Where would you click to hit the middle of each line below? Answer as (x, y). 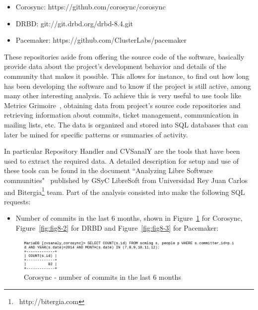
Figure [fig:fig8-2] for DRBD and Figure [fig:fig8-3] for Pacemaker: (117, 227)
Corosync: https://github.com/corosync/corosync (91, 6)
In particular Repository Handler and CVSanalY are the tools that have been (122, 151)
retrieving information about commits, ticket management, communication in (122, 115)
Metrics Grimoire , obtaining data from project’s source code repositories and (122, 105)
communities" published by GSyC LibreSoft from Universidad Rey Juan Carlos (126, 180)
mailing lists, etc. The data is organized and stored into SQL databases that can (126, 124)
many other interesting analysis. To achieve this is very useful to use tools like (123, 95)
